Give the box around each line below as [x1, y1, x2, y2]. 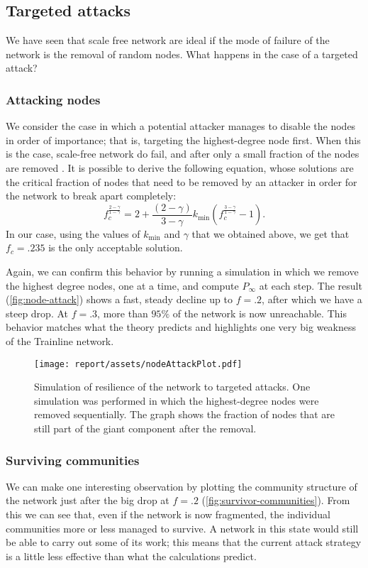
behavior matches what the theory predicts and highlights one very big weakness [6, 319, 357, 334]
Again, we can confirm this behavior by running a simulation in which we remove [6, 264, 359, 279]
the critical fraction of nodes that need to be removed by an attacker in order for [6, 174, 357, 189]
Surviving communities [6, 451, 140, 469]
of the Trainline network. [6, 333, 114, 348]
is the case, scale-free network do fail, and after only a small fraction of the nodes [6, 146, 359, 161]
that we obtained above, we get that [191, 226, 350, 241]
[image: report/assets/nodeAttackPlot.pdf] [34, 359, 242, 369]
